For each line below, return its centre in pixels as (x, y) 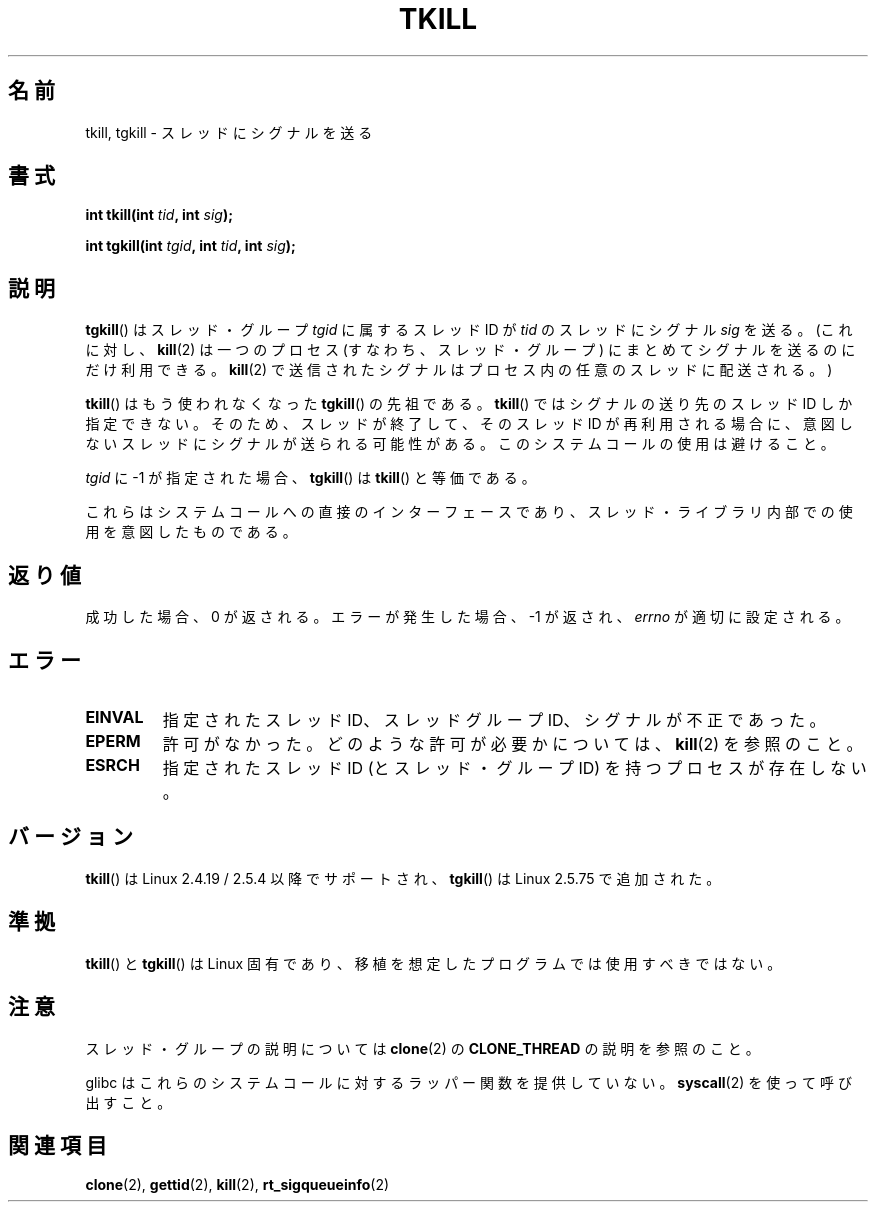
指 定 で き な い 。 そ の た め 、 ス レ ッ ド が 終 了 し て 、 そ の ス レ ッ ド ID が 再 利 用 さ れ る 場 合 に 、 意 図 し (469, 424)
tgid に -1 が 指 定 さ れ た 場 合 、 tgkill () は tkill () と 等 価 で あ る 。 (310, 478)
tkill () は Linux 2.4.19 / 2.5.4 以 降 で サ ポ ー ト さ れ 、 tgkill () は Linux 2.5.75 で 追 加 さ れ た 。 (403, 878)
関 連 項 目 (57, 1145)
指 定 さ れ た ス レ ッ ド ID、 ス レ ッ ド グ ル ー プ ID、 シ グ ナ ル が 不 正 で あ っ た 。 (494, 719)
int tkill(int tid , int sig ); (159, 215)
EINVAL (114, 716)
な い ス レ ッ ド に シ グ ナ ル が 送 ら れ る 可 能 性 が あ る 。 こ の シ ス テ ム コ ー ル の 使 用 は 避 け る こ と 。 (460, 444)
